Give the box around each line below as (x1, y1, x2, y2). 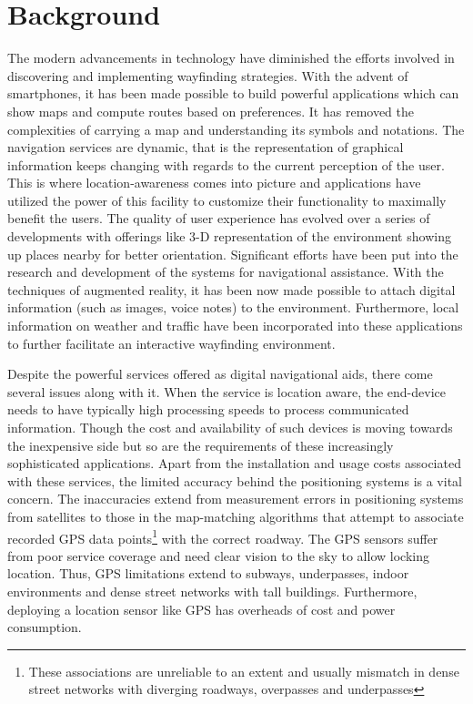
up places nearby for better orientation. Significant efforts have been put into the (7, 244, 458, 263)
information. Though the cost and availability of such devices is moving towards (7, 418, 453, 436)
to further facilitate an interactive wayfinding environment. (7, 333, 336, 352)
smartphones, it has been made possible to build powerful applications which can (7, 84, 459, 103)
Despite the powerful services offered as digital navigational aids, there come (7, 364, 433, 383)
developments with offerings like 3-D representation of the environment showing (7, 227, 451, 246)
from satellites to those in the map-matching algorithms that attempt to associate (7, 506, 464, 525)
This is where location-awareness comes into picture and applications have (7, 173, 421, 192)
